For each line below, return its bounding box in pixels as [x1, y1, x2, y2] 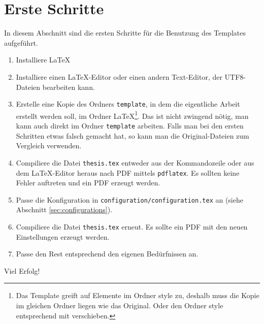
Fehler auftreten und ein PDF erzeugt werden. [16, 177, 160, 188]
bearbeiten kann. [42, 81, 95, 92]
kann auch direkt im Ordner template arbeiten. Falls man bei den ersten [16, 120, 244, 131]
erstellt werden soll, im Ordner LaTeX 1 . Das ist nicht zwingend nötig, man [16, 109, 249, 121]
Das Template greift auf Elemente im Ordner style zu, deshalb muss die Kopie [16, 290, 259, 301]
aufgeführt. [4, 37, 38, 48]
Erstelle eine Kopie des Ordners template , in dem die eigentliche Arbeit [16, 99, 240, 109]
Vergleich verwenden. [16, 140, 82, 151]
